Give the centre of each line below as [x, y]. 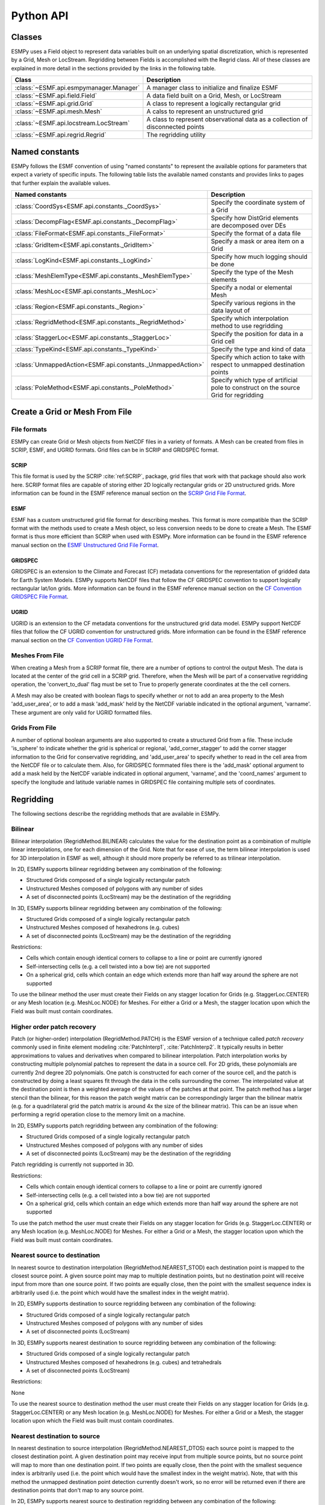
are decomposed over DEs [249, 225]
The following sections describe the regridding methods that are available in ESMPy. [116, 813]
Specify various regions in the [253, 303]
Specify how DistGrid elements [255, 218]
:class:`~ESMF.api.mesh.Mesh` [58, 111]
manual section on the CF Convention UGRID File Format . [82, 640]
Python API [40, 16]
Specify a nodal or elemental [252, 287]
